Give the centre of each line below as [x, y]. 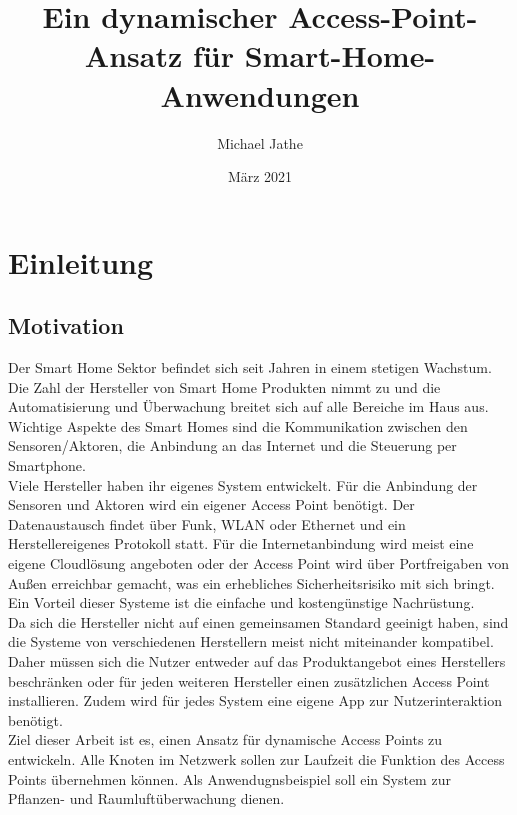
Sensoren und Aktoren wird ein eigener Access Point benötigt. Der [211, 504]
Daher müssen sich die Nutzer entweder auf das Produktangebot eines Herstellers [257, 660]
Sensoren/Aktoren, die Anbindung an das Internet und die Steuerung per [232, 445]
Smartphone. [47, 465]
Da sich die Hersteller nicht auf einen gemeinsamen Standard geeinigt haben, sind [258, 621]
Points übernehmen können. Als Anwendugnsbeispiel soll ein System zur [229, 778]
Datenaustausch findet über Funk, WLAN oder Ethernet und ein [207, 523]
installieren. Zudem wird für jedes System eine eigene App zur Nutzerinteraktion [255, 700]
